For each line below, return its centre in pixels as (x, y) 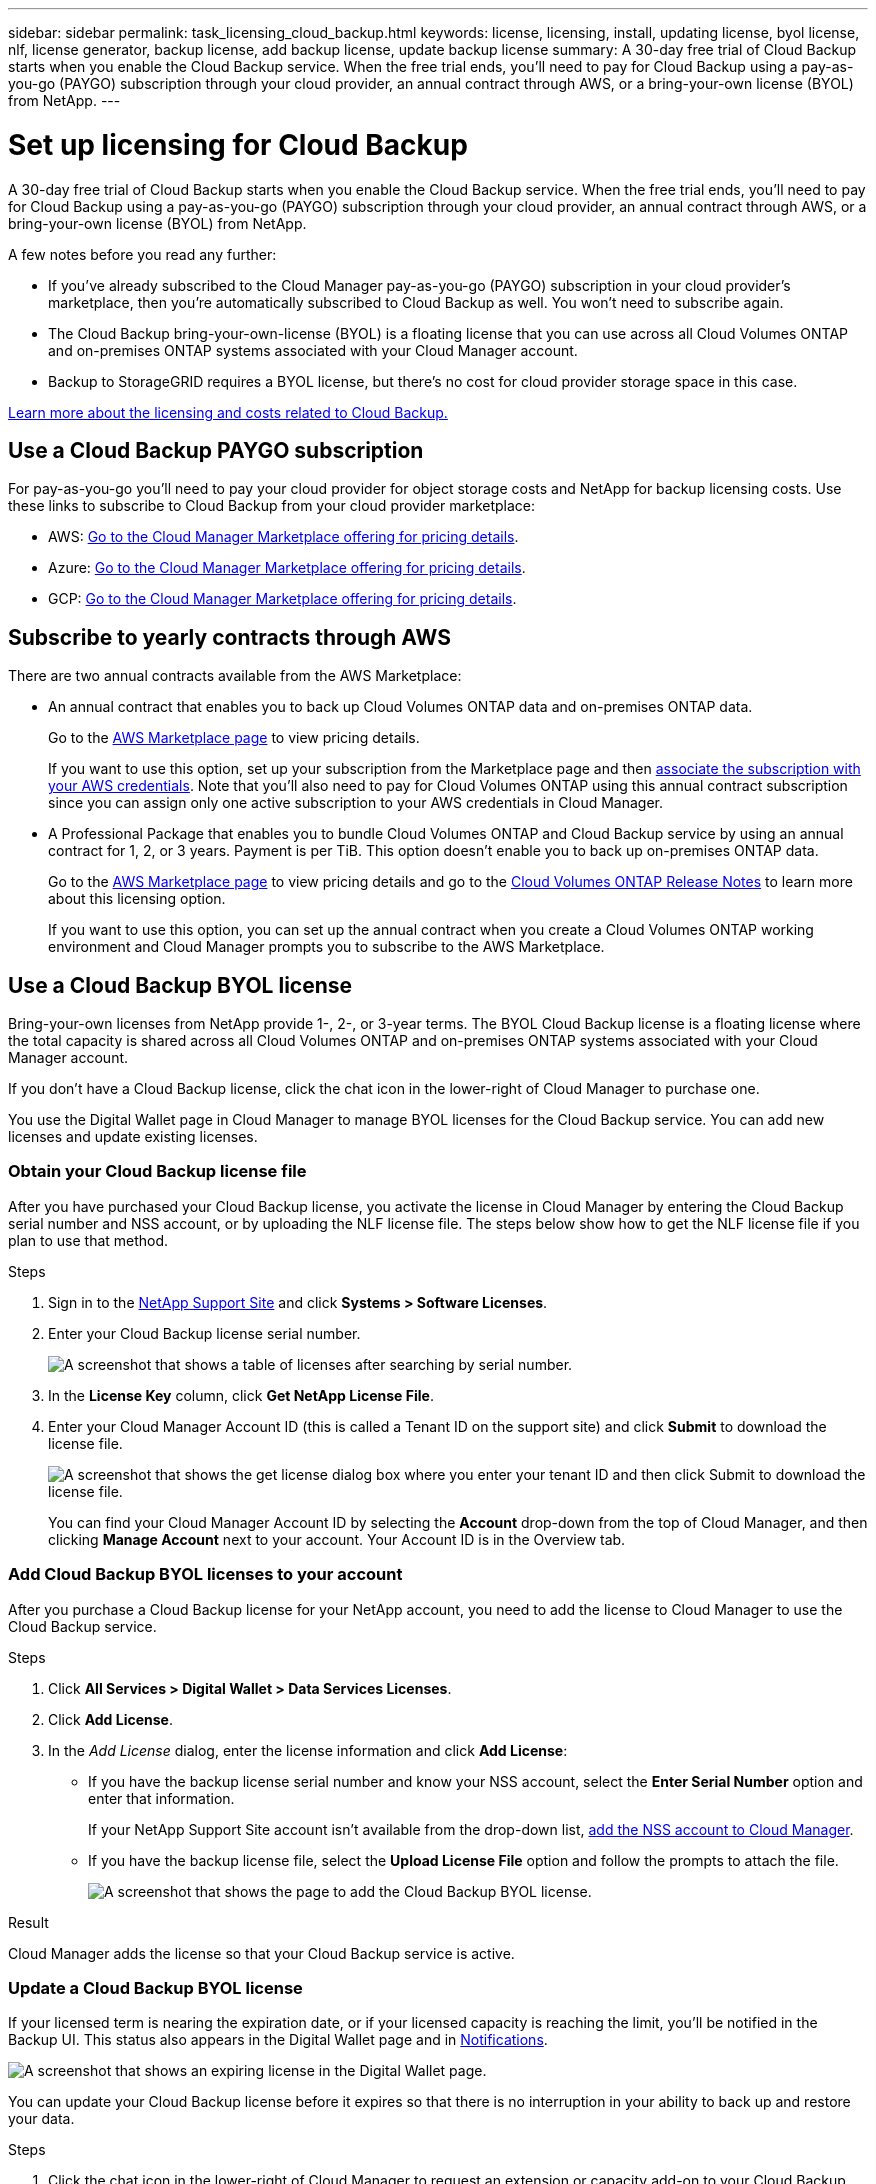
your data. (41, 2119)
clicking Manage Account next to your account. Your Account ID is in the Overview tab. (337, 1539)
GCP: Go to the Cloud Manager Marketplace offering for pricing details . (282, 599)
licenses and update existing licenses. (133, 1137)
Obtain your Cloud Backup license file (157, 1171)
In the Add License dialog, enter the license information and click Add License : (308, 1750)
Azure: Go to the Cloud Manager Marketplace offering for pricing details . (287, 568)
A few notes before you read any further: (142, 254)
